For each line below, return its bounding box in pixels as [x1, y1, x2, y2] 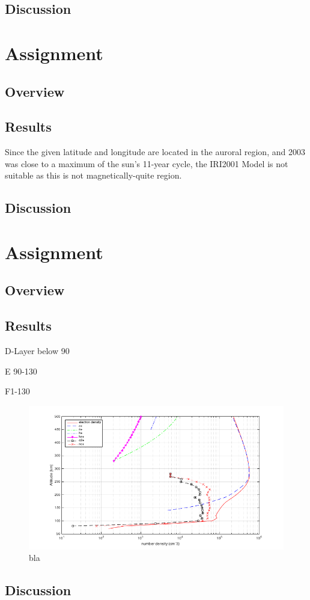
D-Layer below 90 [5, 344, 70, 357]
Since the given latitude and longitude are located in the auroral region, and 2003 [5, 145, 305, 158]
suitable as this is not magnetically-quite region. [5, 169, 182, 182]
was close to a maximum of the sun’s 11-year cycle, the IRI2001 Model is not [5, 157, 288, 170]
